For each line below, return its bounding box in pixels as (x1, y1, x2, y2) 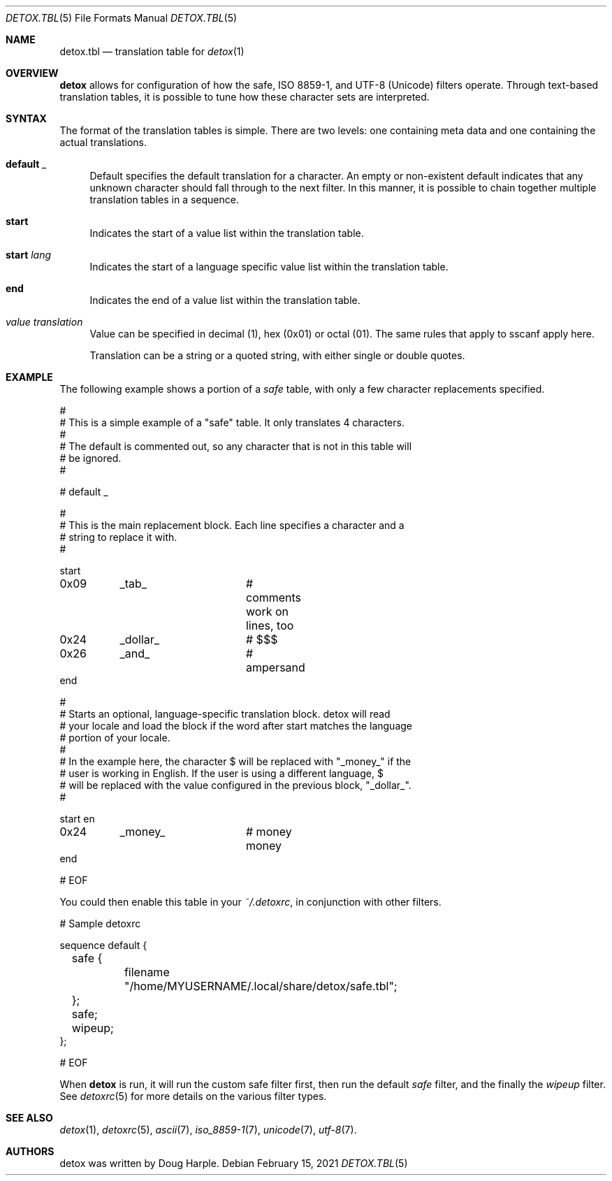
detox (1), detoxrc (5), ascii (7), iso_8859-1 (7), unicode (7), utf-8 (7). (59, 1124, 357, 1136)
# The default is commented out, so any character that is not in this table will (59, 440, 412, 452)
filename (124, 965, 170, 979)
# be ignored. (59, 452, 122, 464)
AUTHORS (6, 1145, 54, 1157)
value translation (6, 316, 83, 328)
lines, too (245, 618, 294, 632)
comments (245, 590, 302, 604)
